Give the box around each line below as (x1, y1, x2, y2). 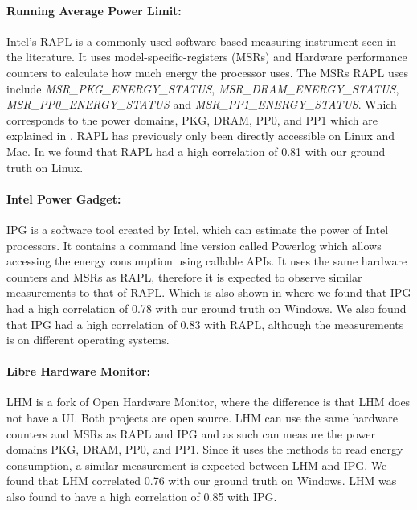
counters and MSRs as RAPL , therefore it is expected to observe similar (6, 268, 362, 285)
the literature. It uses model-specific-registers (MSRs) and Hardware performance (6, 48, 407, 65)
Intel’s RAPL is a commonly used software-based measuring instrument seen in (6, 32, 397, 49)
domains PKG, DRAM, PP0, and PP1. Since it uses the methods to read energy (6, 441, 403, 458)
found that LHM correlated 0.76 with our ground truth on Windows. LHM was (6, 472, 397, 489)
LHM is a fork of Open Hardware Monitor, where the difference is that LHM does (6, 393, 411, 410)
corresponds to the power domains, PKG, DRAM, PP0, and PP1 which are (6, 111, 378, 128)
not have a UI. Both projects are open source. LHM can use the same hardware (6, 409, 398, 426)
